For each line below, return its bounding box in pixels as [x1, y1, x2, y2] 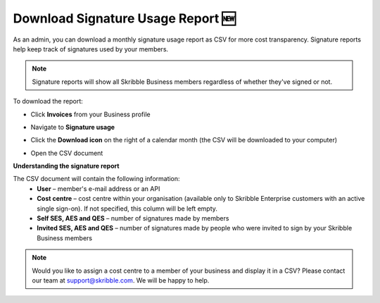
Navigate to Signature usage [30, 123, 115, 131]
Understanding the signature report [13, 162, 120, 171]
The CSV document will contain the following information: [13, 175, 180, 183]
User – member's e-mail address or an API [37, 184, 160, 193]
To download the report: [13, 97, 84, 106]
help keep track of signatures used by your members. [13, 44, 169, 53]
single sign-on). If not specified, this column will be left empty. [37, 204, 218, 213]
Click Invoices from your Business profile [30, 110, 151, 118]
